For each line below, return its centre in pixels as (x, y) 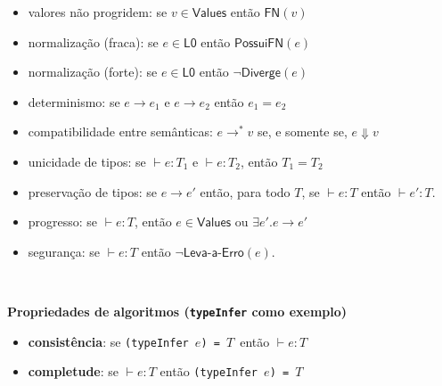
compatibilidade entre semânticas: (120, 131)
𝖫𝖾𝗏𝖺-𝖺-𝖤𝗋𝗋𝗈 (213, 253)
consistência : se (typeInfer (108, 341)
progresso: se (63, 222)
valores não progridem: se (98, 12)
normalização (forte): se (93, 72)
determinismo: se (74, 101)
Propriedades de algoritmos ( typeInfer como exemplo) (177, 311)
